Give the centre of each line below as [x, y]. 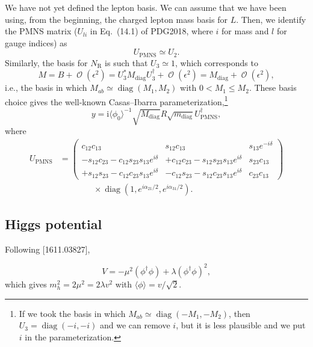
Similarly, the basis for [46, 62]
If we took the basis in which [72, 313]
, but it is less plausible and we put [241, 325]
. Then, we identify [271, 19]
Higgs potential [54, 224]
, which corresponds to [217, 62]
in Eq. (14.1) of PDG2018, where [151, 31]
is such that [126, 62]
